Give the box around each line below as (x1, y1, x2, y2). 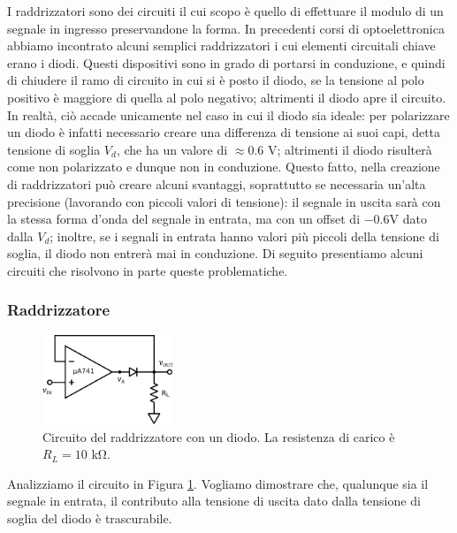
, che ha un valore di (116, 140, 228, 158)
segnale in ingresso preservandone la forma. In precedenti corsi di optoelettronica (7, 19, 445, 37)
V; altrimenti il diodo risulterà (267, 140, 432, 158)
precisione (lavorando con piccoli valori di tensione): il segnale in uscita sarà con (7, 192, 441, 210)
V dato (389, 209, 427, 228)
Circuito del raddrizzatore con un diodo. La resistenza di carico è (42, 427, 395, 445)
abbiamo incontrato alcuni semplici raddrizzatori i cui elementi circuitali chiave (7, 36, 436, 55)
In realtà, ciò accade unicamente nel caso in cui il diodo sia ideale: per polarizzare (7, 105, 450, 124)
